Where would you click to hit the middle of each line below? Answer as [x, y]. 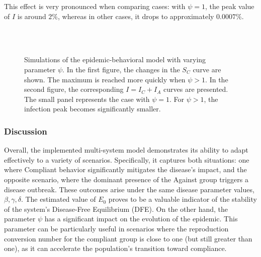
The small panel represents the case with [87, 99]
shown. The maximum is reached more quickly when [105, 79]
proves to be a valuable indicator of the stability [183, 199]
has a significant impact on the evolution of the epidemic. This [141, 219]
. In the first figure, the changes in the [121, 69]
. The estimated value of [58, 199]
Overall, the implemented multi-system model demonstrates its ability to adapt [126, 150]
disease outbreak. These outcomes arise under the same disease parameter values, [129, 189]
